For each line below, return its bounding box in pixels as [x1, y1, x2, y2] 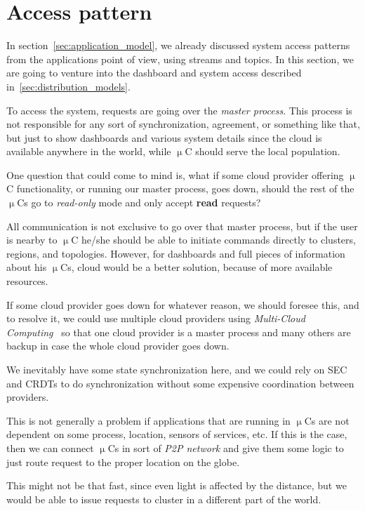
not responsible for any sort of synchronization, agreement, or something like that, [6, 117, 360, 131]
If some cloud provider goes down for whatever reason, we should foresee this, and [6, 297, 359, 312]
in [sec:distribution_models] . [6, 79, 131, 93]
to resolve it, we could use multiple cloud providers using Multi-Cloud [6, 311, 305, 326]
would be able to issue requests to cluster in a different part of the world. [6, 491, 321, 506]
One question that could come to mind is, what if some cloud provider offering [6, 167, 344, 182]
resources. [6, 274, 48, 288]
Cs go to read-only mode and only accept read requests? [17, 195, 261, 210]
